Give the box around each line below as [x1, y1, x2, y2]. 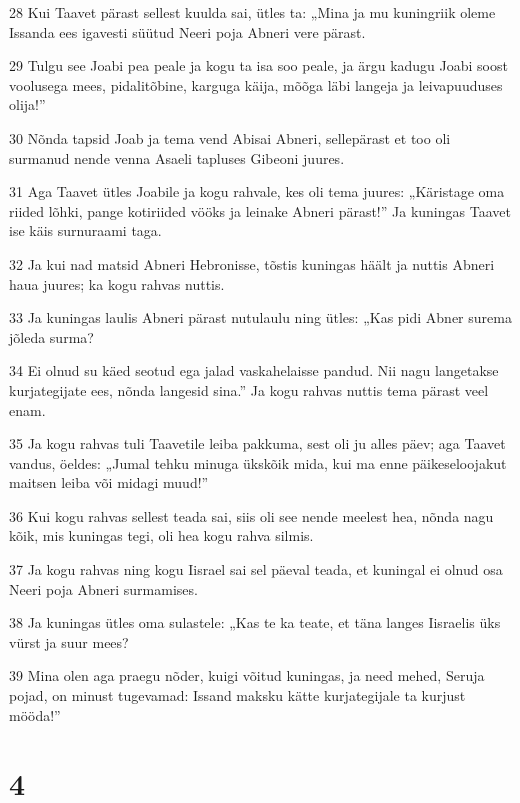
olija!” [9, 94, 46, 115]
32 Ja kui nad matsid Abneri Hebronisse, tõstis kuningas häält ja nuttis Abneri [9, 253, 495, 274]
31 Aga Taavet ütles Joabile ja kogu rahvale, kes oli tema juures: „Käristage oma [9, 181, 505, 202]
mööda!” [9, 704, 61, 725]
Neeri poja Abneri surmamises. [9, 578, 198, 599]
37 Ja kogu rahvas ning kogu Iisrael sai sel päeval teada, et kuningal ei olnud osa [9, 559, 503, 580]
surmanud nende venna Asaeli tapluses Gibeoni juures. [9, 147, 345, 168]
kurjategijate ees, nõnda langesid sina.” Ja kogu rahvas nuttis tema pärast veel [9, 379, 489, 400]
